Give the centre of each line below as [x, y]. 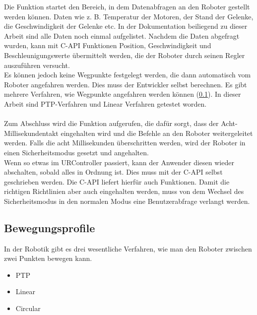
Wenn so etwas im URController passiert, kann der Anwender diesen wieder [119, 162]
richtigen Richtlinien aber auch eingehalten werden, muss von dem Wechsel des [124, 191]
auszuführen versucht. [37, 65]
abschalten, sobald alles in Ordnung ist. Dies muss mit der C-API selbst [113, 172]
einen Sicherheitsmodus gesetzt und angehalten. [76, 152]
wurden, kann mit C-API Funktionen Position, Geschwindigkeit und [108, 45]
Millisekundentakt [31, 133]
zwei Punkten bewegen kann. [48, 258]
